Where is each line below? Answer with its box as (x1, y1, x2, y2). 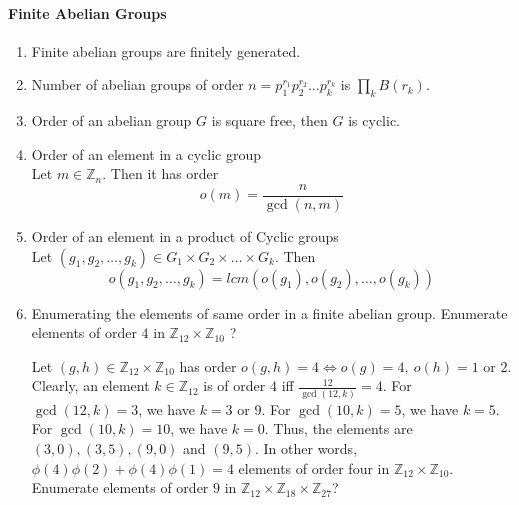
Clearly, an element (31, 375, 150, 396)
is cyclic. (348, 110, 400, 131)
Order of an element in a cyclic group (31, 143, 261, 164)
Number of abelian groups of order (31, 74, 244, 95)
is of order (203, 375, 266, 396)
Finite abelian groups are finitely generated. (31, 40, 301, 61)
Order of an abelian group (31, 110, 192, 131)
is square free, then (211, 110, 328, 131)
